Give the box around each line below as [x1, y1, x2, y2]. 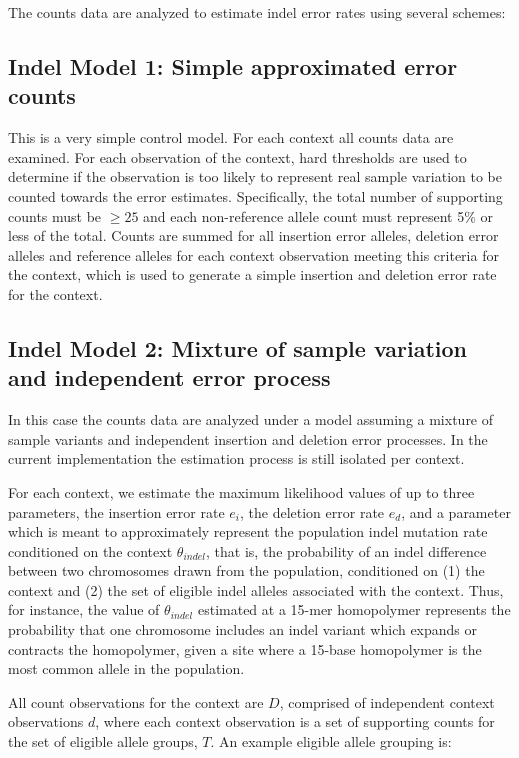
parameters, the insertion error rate [8, 501, 225, 522]
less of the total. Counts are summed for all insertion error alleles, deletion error [8, 225, 499, 246]
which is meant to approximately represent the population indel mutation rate [8, 521, 488, 542]
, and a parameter [401, 501, 511, 522]
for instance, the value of [8, 599, 160, 620]
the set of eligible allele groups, [8, 731, 198, 752]
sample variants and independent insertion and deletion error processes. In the [8, 428, 488, 449]
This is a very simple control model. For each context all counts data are [8, 127, 454, 148]
